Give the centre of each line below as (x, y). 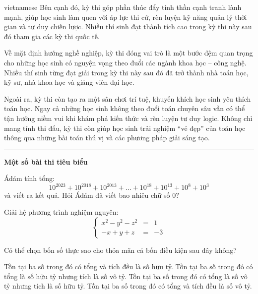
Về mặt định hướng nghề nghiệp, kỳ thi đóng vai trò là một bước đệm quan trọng (129, 53)
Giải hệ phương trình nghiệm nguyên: (61, 212)
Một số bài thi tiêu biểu (46, 161)
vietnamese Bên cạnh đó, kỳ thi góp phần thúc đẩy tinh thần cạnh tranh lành (123, 7)
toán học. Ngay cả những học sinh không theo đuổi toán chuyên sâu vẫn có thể (125, 108)
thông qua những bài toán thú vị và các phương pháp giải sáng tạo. (107, 138)
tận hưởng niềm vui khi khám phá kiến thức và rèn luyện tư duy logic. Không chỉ (128, 118)
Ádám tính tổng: (29, 178)
